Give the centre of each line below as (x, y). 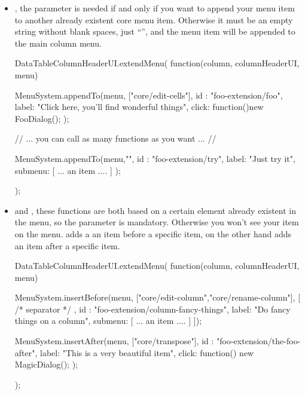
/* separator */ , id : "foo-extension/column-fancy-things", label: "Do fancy (152, 309)
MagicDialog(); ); (46, 364)
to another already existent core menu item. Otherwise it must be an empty (154, 19)
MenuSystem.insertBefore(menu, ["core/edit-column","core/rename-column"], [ (158, 297)
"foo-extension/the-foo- (259, 341)
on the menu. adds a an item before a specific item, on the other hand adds (153, 233)
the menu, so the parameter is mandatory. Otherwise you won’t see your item (157, 222)
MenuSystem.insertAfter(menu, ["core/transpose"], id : (114, 341)
